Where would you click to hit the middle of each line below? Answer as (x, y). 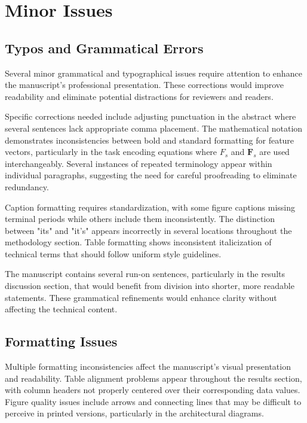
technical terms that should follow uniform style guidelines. (113, 253)
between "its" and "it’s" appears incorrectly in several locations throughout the (148, 230)
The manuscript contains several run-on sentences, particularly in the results (145, 274)
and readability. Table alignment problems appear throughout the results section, (153, 378)
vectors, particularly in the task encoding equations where (111, 152)
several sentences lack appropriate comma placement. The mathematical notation (154, 128)
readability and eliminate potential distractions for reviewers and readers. (139, 96)
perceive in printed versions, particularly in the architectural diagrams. (134, 413)
